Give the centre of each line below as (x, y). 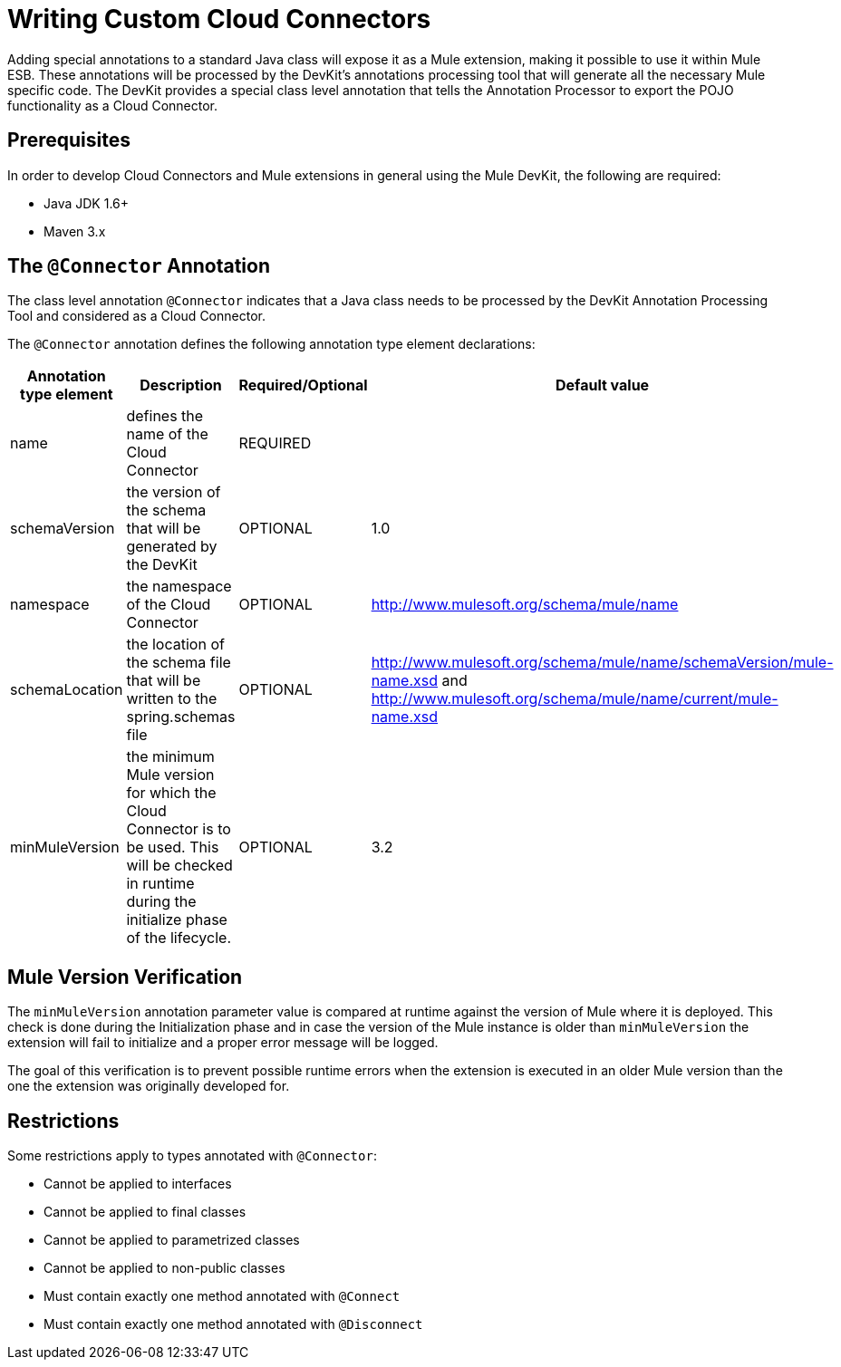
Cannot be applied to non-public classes (164, 1268)
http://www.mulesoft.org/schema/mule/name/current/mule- (575, 699)
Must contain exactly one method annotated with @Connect (222, 1296)
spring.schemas (181, 717)
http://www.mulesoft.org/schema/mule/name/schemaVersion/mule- (602, 663)
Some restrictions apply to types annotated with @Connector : (192, 1156)
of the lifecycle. (179, 938)
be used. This (173, 847)
